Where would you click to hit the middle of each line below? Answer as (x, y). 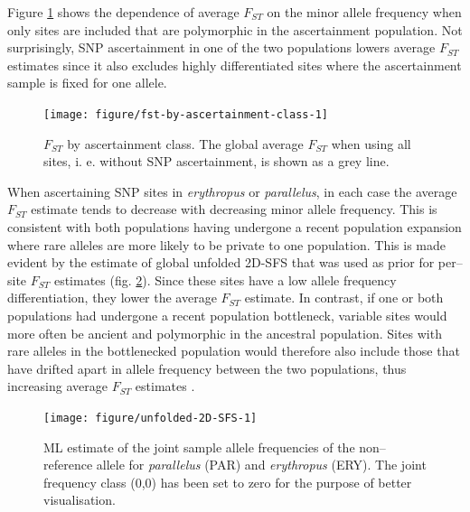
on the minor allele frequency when (364, 12)
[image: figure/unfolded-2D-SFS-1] (150, 418)
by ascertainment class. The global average (185, 143)
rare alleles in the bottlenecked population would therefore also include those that (234, 351)
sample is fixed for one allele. (87, 83)
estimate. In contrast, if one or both (344, 298)
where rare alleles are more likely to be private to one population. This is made (226, 244)
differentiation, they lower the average (112, 298)
